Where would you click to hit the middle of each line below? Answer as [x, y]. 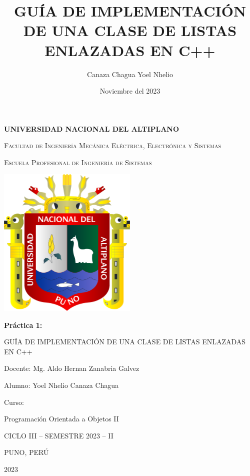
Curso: [14, 402]
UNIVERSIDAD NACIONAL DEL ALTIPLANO [92, 128]
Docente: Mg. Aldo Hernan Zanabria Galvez [72, 368]
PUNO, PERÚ [26, 452]
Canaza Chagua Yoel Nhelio [130, 74]
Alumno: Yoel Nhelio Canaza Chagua [61, 385]
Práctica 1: [23, 325]
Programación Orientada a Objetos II [61, 419]
